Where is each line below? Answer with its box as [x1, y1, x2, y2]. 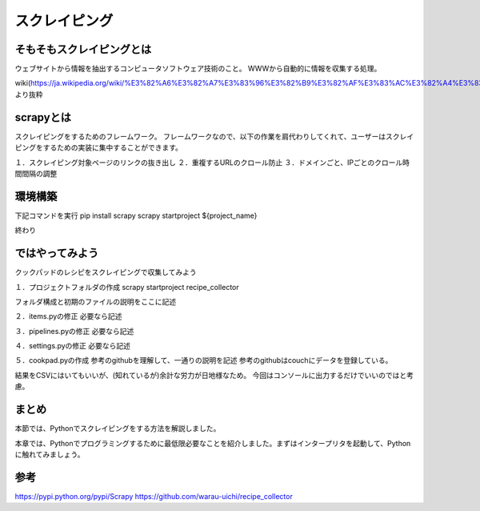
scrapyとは [14, 111, 72, 124]
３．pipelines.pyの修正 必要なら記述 [14, 326, 134, 336]
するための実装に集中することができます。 [42, 143, 183, 152]
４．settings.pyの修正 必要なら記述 [14, 341, 131, 351]
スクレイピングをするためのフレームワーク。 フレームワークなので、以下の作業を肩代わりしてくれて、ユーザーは [14, 131, 386, 141]
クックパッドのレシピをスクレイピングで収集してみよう [14, 268, 197, 277]
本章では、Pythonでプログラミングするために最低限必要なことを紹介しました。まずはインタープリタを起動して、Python [14, 438, 411, 448]
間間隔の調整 [14, 168, 58, 178]
